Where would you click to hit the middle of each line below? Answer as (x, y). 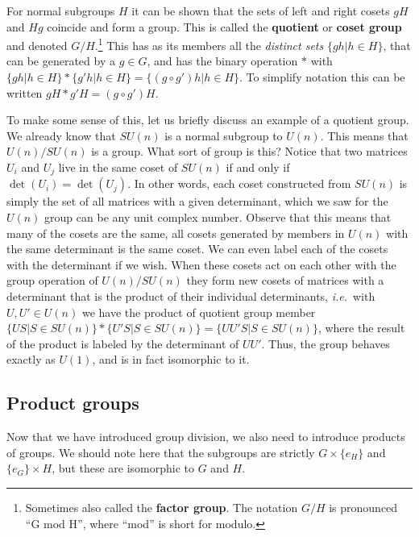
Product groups (73, 403)
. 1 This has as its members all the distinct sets (209, 44)
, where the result (361, 328)
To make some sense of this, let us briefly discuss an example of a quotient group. (208, 120)
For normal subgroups (61, 10)
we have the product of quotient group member (199, 312)
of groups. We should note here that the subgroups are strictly (161, 452)
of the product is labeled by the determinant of (123, 343)
